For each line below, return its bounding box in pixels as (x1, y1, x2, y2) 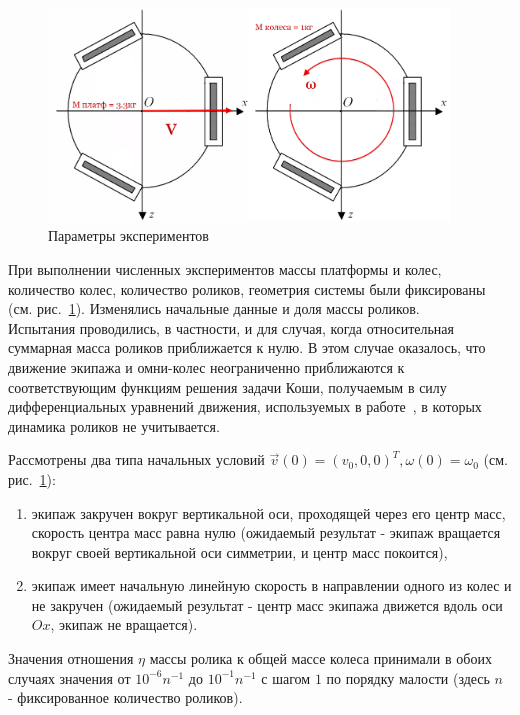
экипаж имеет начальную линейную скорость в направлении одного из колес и (31, 575, 512, 596)
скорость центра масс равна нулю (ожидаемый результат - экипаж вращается (31, 522, 501, 543)
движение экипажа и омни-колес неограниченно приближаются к (8, 356, 405, 377)
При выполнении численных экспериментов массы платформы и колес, (8, 258, 442, 279)
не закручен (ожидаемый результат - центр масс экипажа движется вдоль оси (31, 594, 503, 615)
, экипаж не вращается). (50, 614, 198, 635)
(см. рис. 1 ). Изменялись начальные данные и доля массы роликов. (8, 298, 420, 319)
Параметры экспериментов (48, 225, 209, 246)
